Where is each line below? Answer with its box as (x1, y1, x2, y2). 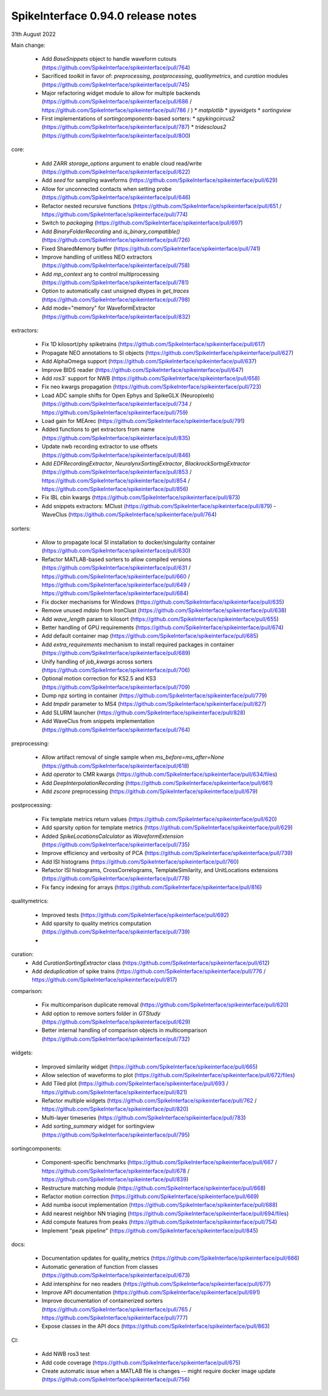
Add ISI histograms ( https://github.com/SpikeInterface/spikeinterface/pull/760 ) (41, 858, 239, 865)
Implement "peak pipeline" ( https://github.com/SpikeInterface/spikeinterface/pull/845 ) (41, 1227, 258, 1234)
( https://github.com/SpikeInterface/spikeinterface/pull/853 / (41, 469, 192, 476)
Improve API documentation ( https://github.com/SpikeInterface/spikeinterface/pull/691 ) (41, 1288, 261, 1296)
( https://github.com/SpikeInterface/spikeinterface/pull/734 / (41, 400, 192, 408)
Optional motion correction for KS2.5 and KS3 (41, 675, 156, 682)
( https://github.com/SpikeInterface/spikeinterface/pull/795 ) (41, 1131, 190, 1138)
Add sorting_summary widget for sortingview (41, 1123, 155, 1130)
